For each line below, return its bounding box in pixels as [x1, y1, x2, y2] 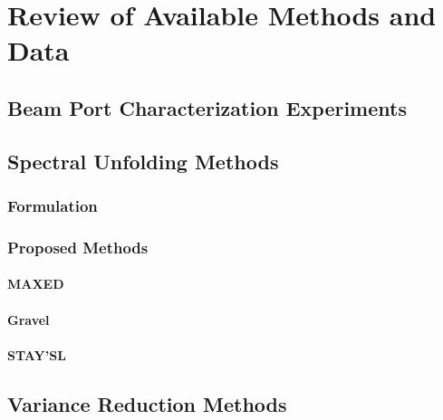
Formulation [7, 195, 98, 217]
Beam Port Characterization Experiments [7, 93, 407, 121]
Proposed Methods [7, 235, 149, 258]
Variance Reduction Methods [7, 389, 287, 417]
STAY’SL [7, 345, 66, 364]
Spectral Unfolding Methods [7, 147, 279, 175]
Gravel [7, 310, 50, 329]
